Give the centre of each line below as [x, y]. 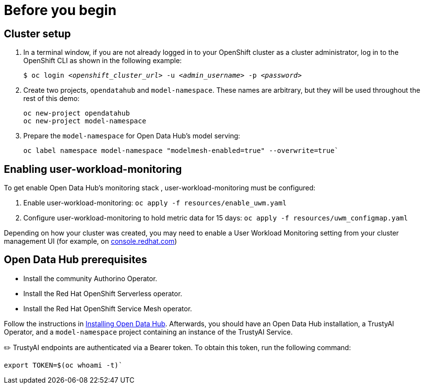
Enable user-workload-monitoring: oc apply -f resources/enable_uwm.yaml [155, 203]
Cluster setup [37, 34]
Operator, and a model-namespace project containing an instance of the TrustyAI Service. [148, 332]
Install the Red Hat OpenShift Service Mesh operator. [108, 308]
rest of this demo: [51, 99]
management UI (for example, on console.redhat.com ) [91, 241]
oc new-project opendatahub [77, 113]
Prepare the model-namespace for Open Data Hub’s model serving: [132, 136]
